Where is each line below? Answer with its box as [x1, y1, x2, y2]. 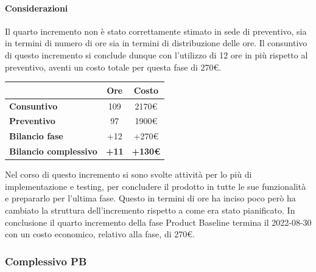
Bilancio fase [9, 130, 63, 142]
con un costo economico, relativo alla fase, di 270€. [5, 228, 195, 240]
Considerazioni [5, 1, 68, 14]
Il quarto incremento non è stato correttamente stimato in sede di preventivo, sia [5, 24, 307, 37]
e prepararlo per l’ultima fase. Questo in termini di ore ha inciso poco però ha [5, 192, 296, 204]
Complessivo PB [5, 253, 87, 268]
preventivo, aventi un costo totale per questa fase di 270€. [5, 60, 222, 73]
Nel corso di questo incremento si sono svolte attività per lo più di [5, 168, 252, 181]
